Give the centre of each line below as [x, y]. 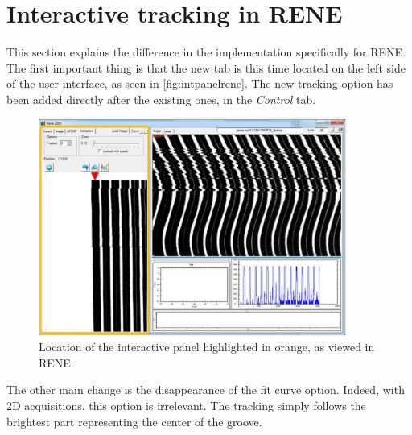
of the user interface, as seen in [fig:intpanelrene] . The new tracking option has [200, 83]
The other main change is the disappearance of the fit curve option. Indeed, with [206, 389]
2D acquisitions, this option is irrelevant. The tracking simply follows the [186, 405]
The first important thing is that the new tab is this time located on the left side [206, 67]
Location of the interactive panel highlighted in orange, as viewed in [207, 347]
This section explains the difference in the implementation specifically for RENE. [206, 52]
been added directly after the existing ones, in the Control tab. [161, 99]
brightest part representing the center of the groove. [134, 421]
